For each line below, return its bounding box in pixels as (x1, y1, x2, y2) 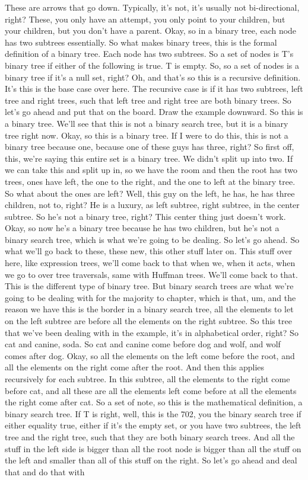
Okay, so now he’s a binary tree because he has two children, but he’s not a (5, 222, 280, 234)
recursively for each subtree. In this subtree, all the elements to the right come (5, 373, 290, 385)
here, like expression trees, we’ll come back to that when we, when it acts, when (5, 257, 296, 269)
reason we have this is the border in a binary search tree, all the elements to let (5, 303, 294, 315)
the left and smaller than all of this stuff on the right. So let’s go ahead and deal (5, 454, 297, 466)
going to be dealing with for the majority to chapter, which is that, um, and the (5, 291, 296, 303)
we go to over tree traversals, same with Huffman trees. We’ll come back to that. (5, 268, 298, 280)
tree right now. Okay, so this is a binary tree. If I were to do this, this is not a (5, 129, 288, 141)
